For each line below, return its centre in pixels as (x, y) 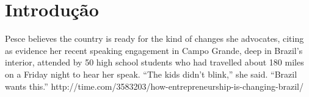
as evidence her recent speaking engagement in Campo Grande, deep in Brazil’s (154, 50)
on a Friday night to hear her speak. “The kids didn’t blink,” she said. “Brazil (151, 74)
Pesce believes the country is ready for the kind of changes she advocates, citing (154, 38)
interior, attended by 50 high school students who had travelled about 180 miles (154, 62)
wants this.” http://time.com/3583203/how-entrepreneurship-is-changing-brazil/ (154, 86)
